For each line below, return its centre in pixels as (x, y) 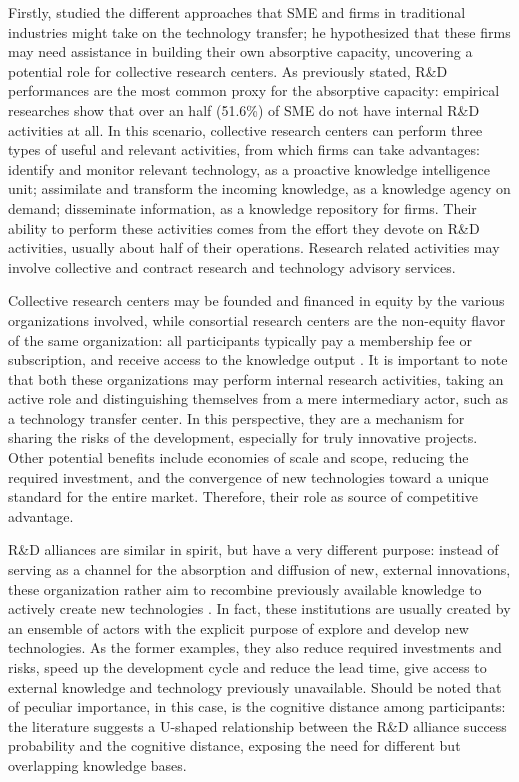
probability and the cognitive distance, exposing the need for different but (234, 745)
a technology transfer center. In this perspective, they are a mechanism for (236, 417)
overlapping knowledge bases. (97, 764)
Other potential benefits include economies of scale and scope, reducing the (238, 457)
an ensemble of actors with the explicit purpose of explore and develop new (238, 627)
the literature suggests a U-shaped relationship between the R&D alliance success (257, 725)
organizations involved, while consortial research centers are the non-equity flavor (257, 319)
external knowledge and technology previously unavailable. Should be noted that (255, 686)
